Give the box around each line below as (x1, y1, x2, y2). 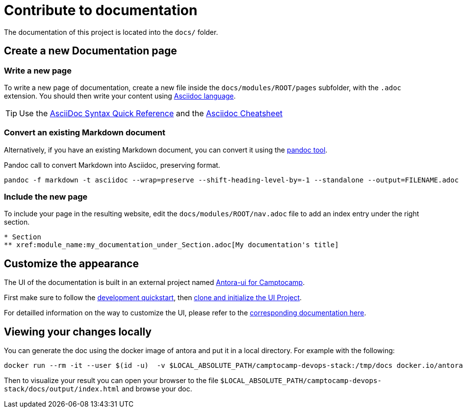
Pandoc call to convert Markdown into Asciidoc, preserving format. (4, 160, 220, 169)
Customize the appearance (4, 257, 139, 270)
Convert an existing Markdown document (4, 128, 165, 138)
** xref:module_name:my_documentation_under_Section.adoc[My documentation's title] (4, 241, 339, 249)
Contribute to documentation (4, 2, 198, 19)
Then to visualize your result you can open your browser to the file (4, 376, 219, 385)
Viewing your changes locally (4, 325, 152, 338)
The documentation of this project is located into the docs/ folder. (4, 27, 218, 36)
